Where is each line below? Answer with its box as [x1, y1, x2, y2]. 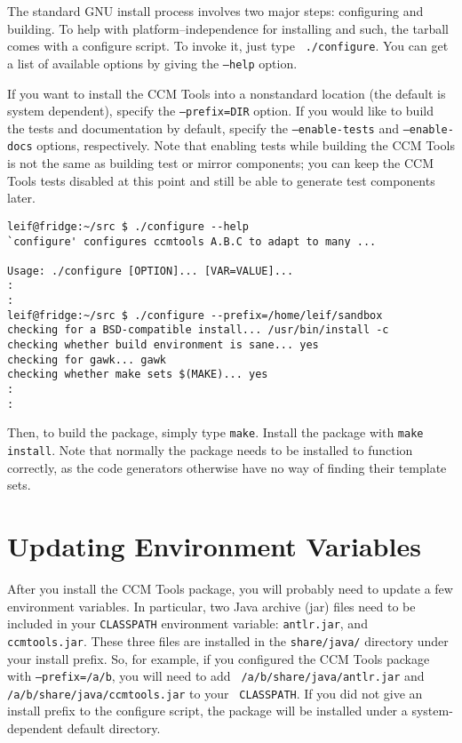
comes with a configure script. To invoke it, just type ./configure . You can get [7, 36, 449, 55]
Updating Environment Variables [7, 528, 421, 564]
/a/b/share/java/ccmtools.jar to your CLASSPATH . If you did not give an [7, 683, 423, 702]
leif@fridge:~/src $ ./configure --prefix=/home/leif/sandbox [7, 308, 383, 322]
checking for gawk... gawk [7, 353, 166, 366]
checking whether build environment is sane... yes [7, 339, 319, 352]
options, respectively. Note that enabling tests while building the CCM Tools [36, 136, 455, 155]
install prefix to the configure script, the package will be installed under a [7, 701, 408, 720]
